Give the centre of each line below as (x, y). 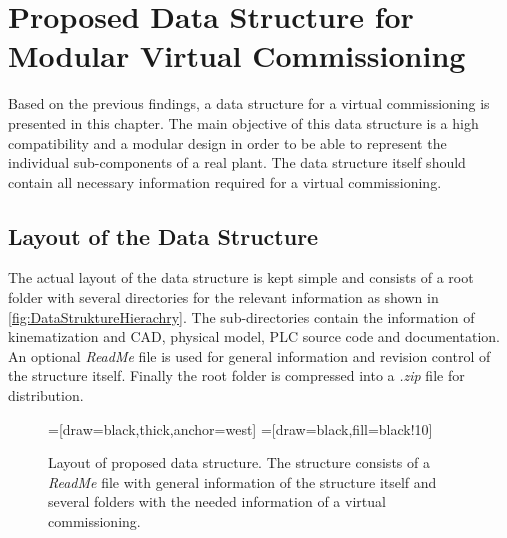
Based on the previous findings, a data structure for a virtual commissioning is (249, 103)
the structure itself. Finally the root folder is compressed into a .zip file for (236, 375)
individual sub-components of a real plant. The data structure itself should (237, 162)
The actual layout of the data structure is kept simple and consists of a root (241, 277)
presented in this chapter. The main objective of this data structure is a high (243, 122)
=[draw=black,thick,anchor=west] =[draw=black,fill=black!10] (240, 428)
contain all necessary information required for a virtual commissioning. (225, 181)
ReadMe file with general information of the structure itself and (242, 481)
